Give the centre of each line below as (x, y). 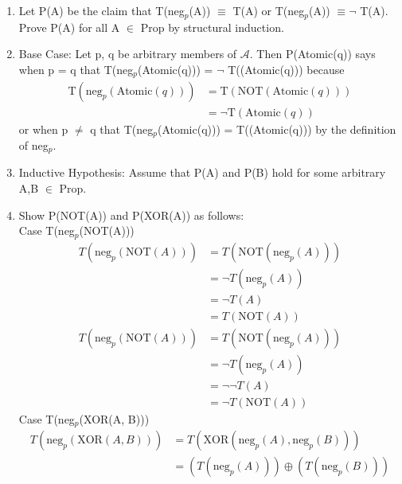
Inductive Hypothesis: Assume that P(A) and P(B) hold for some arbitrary (202, 172)
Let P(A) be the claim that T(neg (101, 11)
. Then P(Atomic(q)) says (312, 54)
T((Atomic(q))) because (286, 70)
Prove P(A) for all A (69, 27)
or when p (43, 129)
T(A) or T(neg (269, 11)
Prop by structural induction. (212, 27)
